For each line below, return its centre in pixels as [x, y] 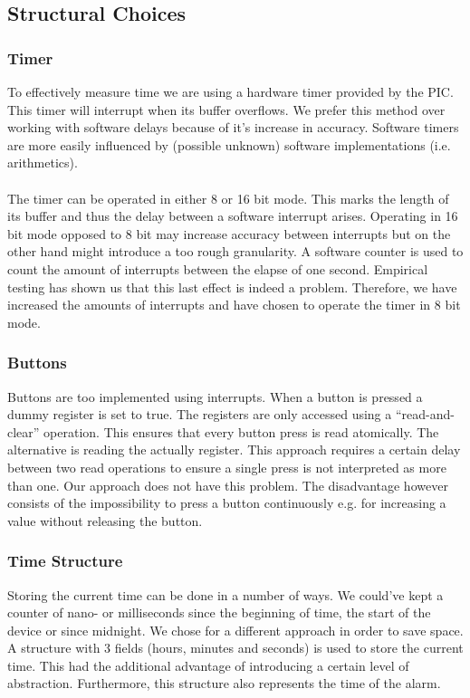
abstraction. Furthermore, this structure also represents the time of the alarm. [224, 683]
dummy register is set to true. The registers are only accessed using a [200, 414]
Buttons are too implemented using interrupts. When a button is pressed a [215, 396]
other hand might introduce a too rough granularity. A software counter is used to [235, 251]
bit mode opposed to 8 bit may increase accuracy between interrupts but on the [229, 233]
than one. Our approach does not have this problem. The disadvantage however [228, 485]
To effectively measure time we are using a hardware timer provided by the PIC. [230, 91]
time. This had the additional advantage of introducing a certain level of [208, 665]
